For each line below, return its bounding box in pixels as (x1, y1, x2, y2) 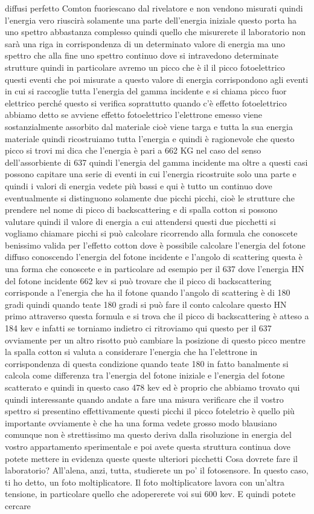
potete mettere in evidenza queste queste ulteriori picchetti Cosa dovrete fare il (5, 452, 298, 464)
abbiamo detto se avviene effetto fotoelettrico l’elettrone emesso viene (5, 108, 263, 121)
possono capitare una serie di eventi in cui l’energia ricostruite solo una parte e (5, 168, 296, 180)
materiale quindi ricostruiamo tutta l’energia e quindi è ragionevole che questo (5, 132, 295, 145)
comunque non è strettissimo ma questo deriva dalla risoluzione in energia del (5, 428, 292, 441)
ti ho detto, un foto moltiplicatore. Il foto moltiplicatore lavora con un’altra (5, 475, 284, 488)
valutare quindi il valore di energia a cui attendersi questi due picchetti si (5, 215, 276, 227)
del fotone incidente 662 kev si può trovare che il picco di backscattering (5, 274, 272, 287)
